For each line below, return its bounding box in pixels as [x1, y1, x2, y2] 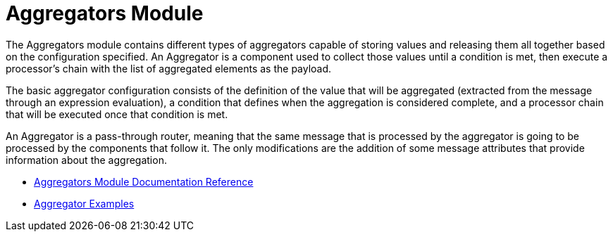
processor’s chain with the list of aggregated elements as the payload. [6, 62, 332, 75]
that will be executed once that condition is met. [6, 108, 228, 120]
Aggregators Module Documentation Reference [34, 175, 254, 188]
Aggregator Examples [34, 197, 135, 210]
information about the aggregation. [6, 153, 167, 166]
